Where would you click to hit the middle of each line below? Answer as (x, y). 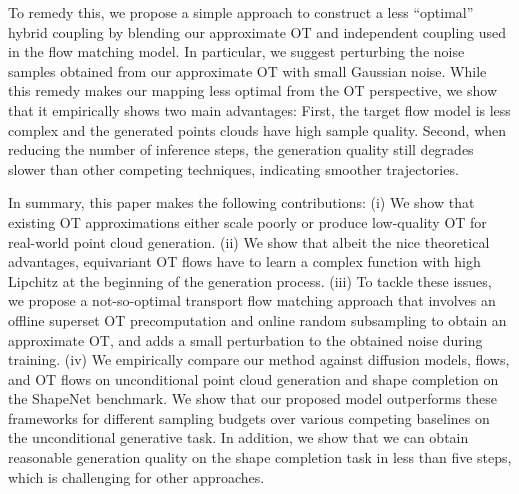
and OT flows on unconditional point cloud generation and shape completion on (253, 378)
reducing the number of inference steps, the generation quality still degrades (241, 149)
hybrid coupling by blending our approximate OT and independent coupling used (257, 31)
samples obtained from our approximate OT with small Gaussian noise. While (247, 70)
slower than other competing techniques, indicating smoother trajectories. (233, 168)
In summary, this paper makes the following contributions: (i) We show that (241, 202)
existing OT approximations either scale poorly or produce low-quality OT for (247, 221)
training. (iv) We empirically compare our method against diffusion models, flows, (259, 359)
